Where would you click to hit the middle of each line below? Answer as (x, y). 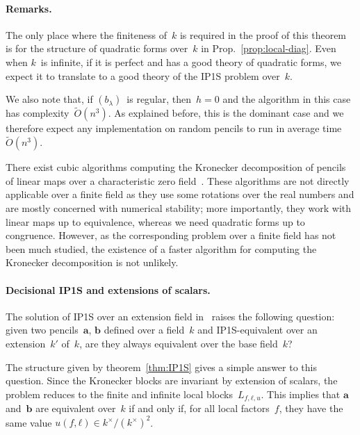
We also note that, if (49, 99)
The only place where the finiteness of (86, 34)
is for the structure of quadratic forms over (97, 48)
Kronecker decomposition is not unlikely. (92, 262)
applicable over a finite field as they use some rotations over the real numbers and (180, 194)
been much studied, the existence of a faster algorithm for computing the (161, 248)
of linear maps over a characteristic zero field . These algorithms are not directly (178, 180)
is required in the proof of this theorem (263, 34)
